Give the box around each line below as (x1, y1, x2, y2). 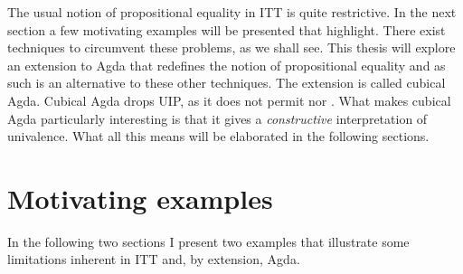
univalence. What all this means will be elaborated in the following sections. (7, 127, 430, 146)
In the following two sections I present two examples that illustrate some (7, 231, 410, 250)
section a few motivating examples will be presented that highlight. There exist (7, 20, 446, 39)
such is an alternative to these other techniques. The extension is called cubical (7, 73, 446, 92)
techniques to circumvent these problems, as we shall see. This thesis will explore (7, 38, 456, 57)
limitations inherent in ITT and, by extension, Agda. (7, 250, 300, 269)
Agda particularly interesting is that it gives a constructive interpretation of (7, 109, 428, 128)
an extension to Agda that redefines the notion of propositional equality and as (7, 55, 446, 74)
